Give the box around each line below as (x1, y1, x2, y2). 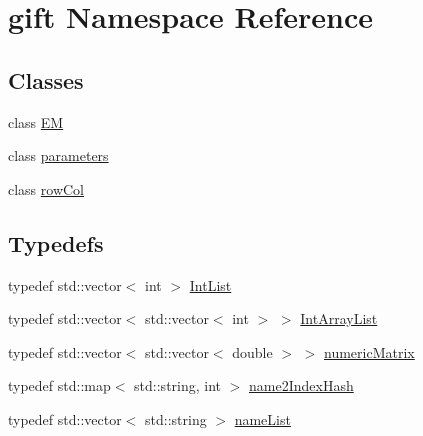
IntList (189, 274, 232, 295)
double (232, 341, 273, 362)
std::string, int (134, 375, 222, 396)
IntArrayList (300, 308, 378, 329)
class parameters (8, 145, 109, 166)
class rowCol (8, 178, 85, 199)
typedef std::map (8, 375, 111, 396)
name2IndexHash (249, 375, 354, 396)
